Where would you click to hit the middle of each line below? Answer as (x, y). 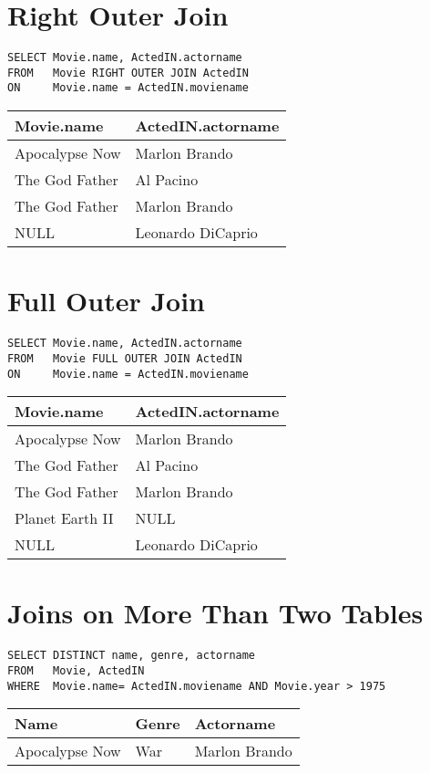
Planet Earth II (64, 518)
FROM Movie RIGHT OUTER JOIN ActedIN (128, 73)
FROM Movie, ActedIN (76, 670)
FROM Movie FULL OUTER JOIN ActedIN (125, 358)
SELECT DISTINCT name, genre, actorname (132, 656)
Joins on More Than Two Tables (215, 613)
